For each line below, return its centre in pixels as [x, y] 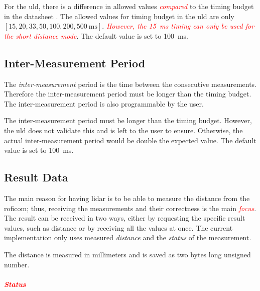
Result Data [36, 177]
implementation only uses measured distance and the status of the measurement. [128, 237]
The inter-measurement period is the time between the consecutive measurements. [131, 84]
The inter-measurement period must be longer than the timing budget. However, [128, 120]
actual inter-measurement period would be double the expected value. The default [130, 140]
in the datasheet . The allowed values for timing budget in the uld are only [119, 16]
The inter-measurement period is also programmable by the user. [104, 103]
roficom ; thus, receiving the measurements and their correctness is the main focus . [130, 208]
